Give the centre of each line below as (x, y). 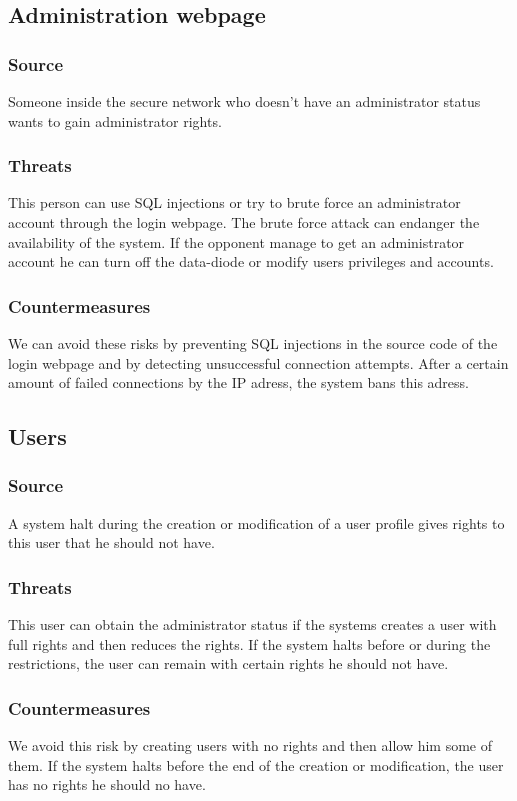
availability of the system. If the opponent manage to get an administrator (236, 241)
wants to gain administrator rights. (115, 120)
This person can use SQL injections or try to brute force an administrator (234, 202)
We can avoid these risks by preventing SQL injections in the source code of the (253, 343)
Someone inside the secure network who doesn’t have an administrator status (244, 101)
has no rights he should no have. (107, 784)
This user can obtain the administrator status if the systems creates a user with (252, 624)
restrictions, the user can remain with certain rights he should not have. (228, 663)
